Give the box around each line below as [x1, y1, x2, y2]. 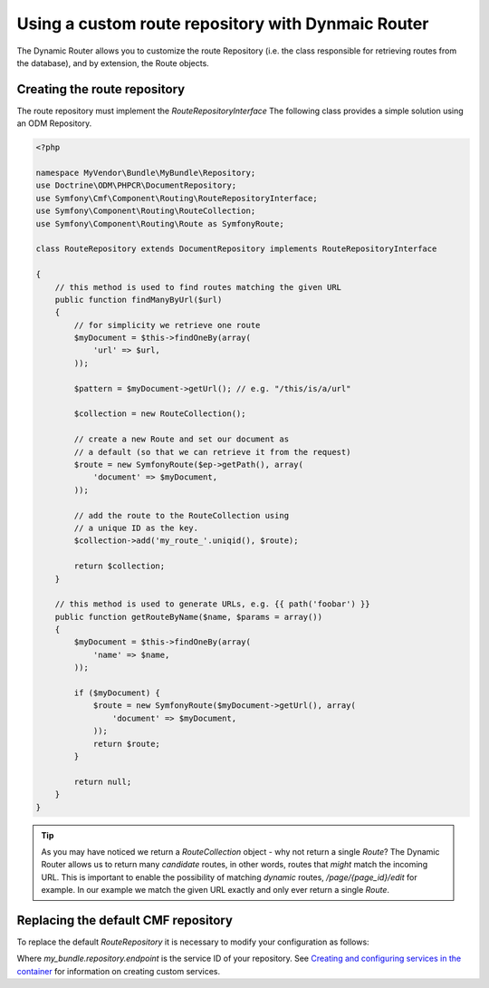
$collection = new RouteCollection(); [73, 409, 246, 419]
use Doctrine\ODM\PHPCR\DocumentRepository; [35, 180, 237, 190]
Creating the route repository [16, 82, 186, 97]
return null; [73, 776, 132, 787]
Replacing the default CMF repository [16, 912, 233, 928]
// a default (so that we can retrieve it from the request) [73, 447, 351, 457]
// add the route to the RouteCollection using [73, 510, 290, 520]
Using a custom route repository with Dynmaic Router [16, 14, 429, 34]
